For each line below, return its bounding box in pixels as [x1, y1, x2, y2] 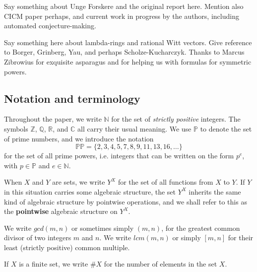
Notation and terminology [4, 90, 140, 106]
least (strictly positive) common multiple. [4, 242, 130, 252]
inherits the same [189, 186, 241, 197]
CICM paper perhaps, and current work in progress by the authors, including [4, 10, 239, 21]
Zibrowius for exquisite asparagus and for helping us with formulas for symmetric [4, 56, 252, 67]
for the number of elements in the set [104, 259, 217, 269]
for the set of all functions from [118, 177, 213, 187]
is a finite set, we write [19, 259, 88, 269]
